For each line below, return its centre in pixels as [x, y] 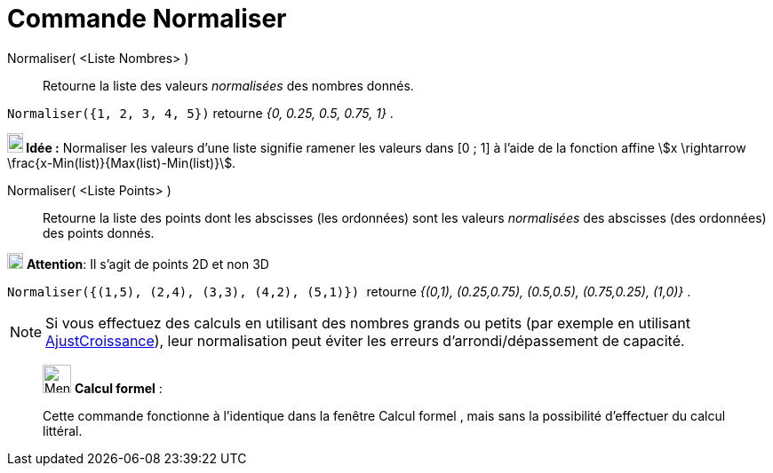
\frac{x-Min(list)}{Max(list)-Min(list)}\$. [122, 162]
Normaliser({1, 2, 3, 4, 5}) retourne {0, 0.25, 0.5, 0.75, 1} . [200, 113]
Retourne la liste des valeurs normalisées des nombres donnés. [228, 85]
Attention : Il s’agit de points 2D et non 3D [147, 264]
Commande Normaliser [147, 19]
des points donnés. [99, 233]
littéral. [63, 430]
